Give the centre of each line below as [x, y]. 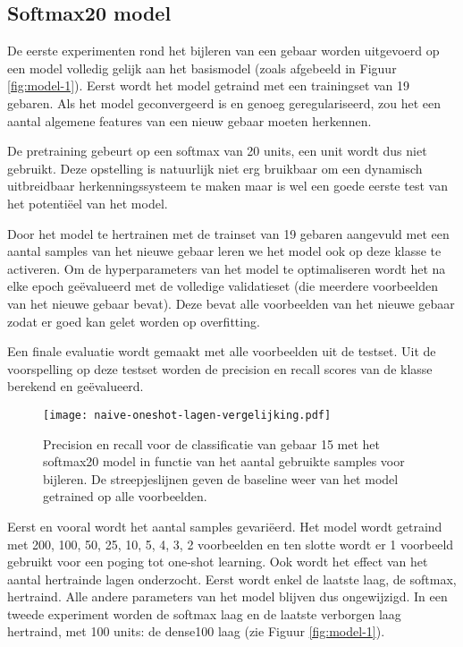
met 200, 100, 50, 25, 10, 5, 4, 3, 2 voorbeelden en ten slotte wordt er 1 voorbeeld [231, 544]
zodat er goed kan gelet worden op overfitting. [134, 321]
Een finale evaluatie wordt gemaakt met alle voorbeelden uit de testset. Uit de [222, 351]
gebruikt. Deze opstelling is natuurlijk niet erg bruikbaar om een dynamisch [215, 168]
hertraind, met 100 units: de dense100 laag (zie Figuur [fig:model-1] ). [196, 631]
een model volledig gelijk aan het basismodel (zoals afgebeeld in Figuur [202, 68]
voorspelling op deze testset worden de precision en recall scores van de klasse [220, 368]
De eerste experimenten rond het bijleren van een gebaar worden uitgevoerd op [223, 51]
